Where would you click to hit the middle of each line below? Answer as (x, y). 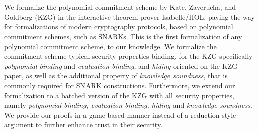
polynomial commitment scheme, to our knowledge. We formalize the (110, 46)
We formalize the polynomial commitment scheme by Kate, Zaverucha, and (120, 7)
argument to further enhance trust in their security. (83, 125)
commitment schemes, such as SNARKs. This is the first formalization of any (123, 36)
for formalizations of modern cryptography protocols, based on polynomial (119, 26)
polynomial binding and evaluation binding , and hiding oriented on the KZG (121, 65)
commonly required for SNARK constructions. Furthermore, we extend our (120, 85)
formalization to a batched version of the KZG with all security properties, (119, 95)
